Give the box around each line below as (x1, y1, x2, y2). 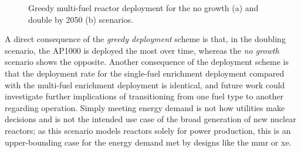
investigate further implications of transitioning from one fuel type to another (5, 90, 283, 102)
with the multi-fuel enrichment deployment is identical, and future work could (5, 78, 285, 91)
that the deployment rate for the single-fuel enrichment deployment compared (5, 67, 285, 79)
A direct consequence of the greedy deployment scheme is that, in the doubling (5, 33, 286, 45)
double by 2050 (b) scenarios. (28, 13, 134, 25)
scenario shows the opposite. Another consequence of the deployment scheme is (5, 56, 289, 68)
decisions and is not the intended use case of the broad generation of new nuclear (5, 113, 296, 125)
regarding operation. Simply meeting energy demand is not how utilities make (5, 101, 285, 113)
